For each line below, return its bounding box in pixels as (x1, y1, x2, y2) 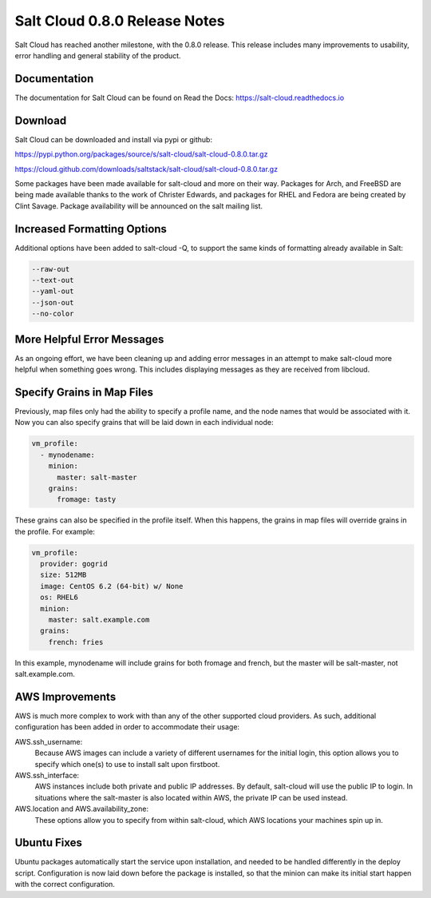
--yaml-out (31, 287, 74, 296)
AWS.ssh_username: (14, 737, 83, 746)
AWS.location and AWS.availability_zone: (14, 804, 149, 814)
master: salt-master (57, 472, 137, 482)
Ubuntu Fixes (14, 836, 83, 850)
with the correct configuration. (14, 880, 116, 889)
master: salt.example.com (48, 615, 150, 624)
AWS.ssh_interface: (14, 771, 80, 780)
